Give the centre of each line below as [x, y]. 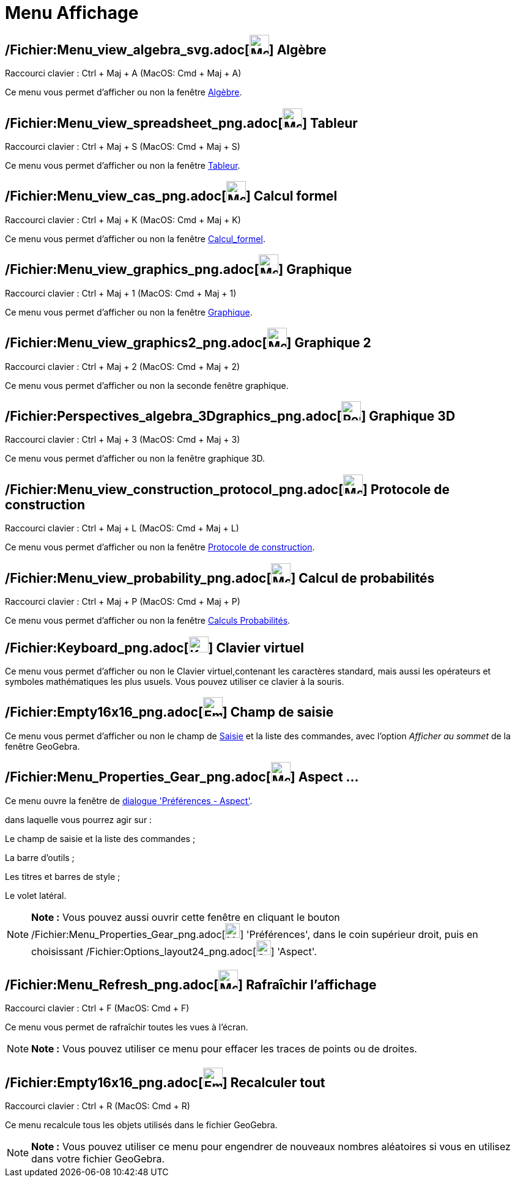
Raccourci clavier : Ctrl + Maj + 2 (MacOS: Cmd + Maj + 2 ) [123, 366]
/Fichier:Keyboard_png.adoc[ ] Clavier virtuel [154, 648]
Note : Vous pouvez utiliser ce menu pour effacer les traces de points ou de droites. [224, 1049]
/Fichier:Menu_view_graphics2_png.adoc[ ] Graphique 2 [188, 343]
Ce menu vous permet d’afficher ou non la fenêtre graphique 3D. [135, 459]
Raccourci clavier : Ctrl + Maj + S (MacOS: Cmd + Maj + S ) [123, 147]
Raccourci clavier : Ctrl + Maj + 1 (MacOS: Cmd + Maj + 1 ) [121, 293]
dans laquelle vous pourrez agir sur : [79, 819]
